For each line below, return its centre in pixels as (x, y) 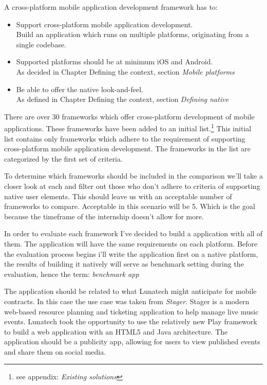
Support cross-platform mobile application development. (104, 24)
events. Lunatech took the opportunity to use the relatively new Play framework (131, 321)
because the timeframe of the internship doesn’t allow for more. (104, 216)
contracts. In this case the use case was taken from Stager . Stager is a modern (127, 301)
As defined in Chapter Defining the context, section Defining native (122, 99)
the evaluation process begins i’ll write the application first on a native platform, (131, 253)
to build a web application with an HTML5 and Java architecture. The (116, 331)
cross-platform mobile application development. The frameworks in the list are (127, 148)
